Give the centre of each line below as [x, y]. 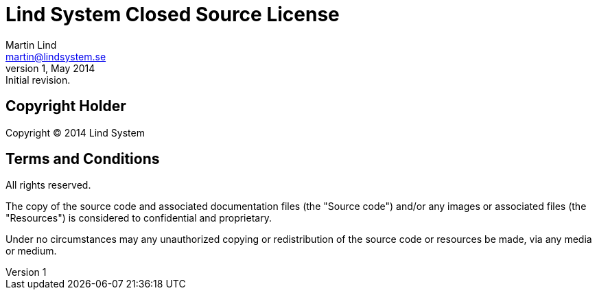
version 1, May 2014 [50, 68]
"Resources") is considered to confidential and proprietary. [139, 218]
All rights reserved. [48, 185]
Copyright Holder [66, 106]
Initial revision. [38, 80]
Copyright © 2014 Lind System [75, 132]
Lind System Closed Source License [173, 14]
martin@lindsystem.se [56, 56]
